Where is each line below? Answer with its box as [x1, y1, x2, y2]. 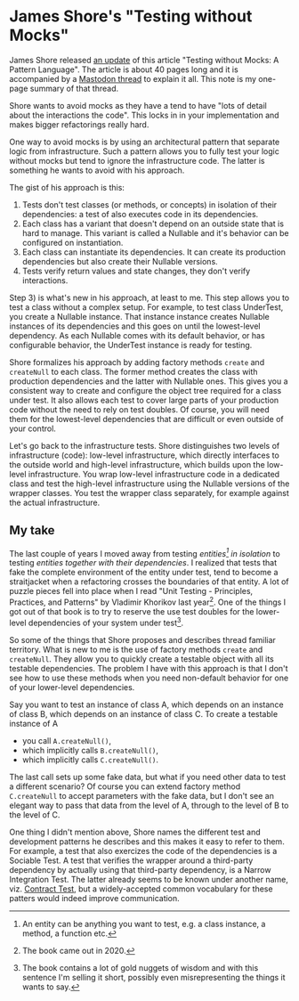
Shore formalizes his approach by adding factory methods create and [9, 356, 265, 367]
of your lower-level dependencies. [9, 681, 135, 692]
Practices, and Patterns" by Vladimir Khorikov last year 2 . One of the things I [9, 595, 287, 607]
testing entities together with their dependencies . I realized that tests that [9, 557, 278, 568]
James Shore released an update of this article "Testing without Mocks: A [9, 54, 279, 65]
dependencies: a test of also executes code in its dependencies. [21, 208, 259, 219]
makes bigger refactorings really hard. [9, 118, 149, 130]
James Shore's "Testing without [9, 6, 253, 27]
